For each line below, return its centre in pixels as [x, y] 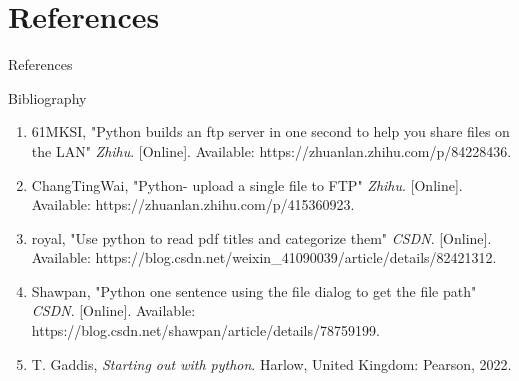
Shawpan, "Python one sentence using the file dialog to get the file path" [254, 290]
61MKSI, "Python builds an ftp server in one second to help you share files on [270, 131]
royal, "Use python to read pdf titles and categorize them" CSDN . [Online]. [261, 237]
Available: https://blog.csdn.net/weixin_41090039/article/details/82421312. [264, 257]
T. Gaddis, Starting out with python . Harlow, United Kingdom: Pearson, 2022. [271, 363]
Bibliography [47, 97]
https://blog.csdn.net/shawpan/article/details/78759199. [205, 330]
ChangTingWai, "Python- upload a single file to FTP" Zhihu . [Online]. [247, 184]
